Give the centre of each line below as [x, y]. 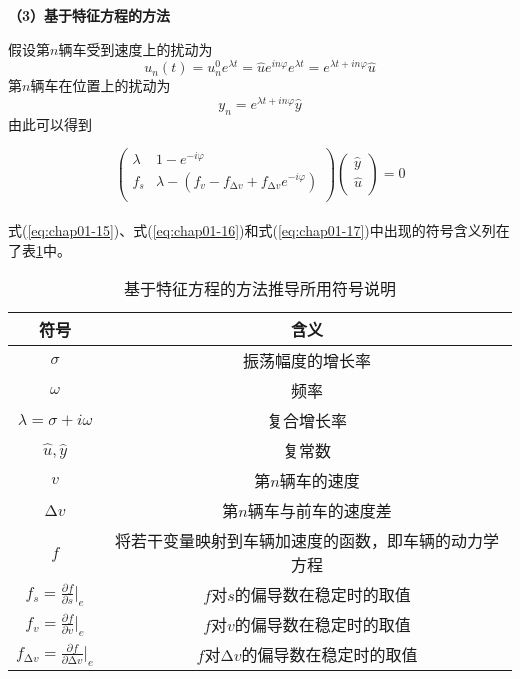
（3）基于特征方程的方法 [89, 15]
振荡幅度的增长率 [307, 361]
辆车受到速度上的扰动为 [135, 48]
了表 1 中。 [39, 249]
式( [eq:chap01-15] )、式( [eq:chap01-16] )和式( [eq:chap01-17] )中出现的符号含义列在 [259, 230]
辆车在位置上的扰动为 [100, 85]
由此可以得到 [50, 123]
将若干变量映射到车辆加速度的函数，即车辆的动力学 [307, 541]
